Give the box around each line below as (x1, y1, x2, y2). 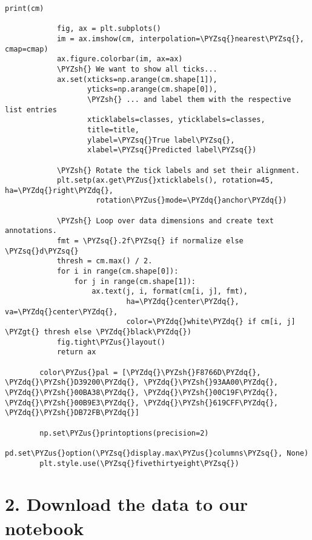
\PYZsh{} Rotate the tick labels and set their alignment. (56, 166, 300, 175)
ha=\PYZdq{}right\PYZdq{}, (5, 186, 113, 195)
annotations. (5, 226, 57, 235)
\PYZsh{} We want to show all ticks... (56, 64, 217, 73)
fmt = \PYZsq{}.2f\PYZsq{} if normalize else (56, 237, 244, 246)
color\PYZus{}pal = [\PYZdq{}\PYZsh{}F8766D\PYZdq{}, (39, 368, 261, 377)
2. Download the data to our (5, 491, 248, 516)
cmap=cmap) (5, 44, 48, 53)
